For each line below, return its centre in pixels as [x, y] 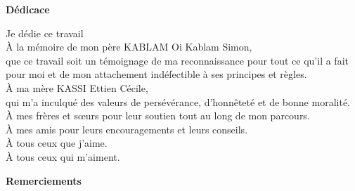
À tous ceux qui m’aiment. [63, 156]
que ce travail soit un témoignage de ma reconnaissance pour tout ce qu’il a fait [177, 60]
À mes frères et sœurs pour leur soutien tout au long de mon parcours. [158, 116]
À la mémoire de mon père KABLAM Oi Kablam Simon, [129, 47]
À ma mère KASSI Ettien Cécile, [77, 87]
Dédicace [28, 9]
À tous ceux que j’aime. [57, 143]
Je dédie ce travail [45, 33]
